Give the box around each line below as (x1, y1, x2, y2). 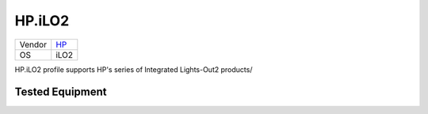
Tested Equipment (14, 85, 107, 99)
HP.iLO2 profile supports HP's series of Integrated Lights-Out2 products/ (14, 64, 253, 74)
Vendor (19, 39, 48, 50)
